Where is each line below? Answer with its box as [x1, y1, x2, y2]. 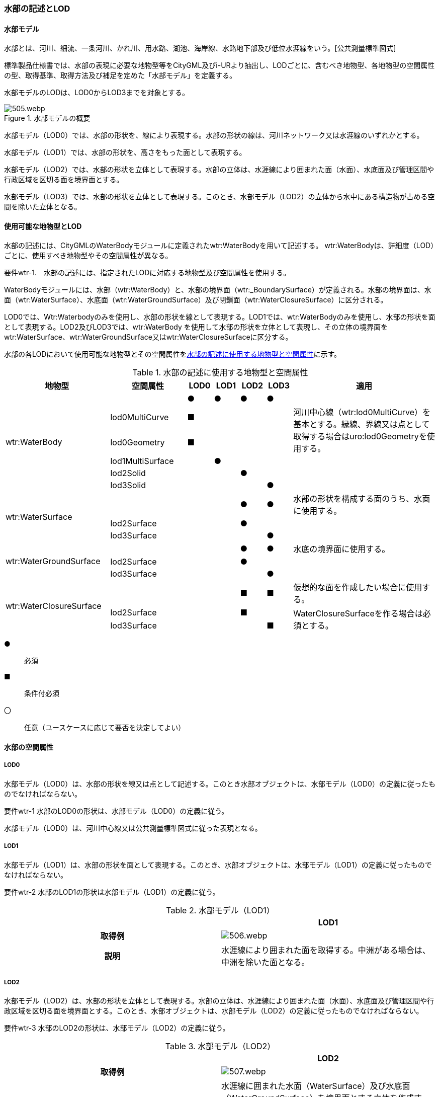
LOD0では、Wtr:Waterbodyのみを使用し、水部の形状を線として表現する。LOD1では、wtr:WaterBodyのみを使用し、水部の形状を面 [4, 312, 435, 322]
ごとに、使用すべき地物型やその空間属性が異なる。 [4, 251, 172, 260]
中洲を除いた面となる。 [221, 957, 310, 967]
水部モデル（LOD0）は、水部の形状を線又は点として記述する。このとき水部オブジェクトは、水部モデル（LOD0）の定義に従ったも [4, 779, 435, 788]
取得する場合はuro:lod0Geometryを [293, 431, 427, 442]
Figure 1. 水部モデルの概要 [4, 114, 91, 123]
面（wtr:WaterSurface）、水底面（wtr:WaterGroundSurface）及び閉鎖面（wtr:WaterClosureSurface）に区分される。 [4, 295, 388, 304]
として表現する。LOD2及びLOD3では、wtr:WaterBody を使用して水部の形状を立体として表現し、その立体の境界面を [4, 323, 388, 332]
